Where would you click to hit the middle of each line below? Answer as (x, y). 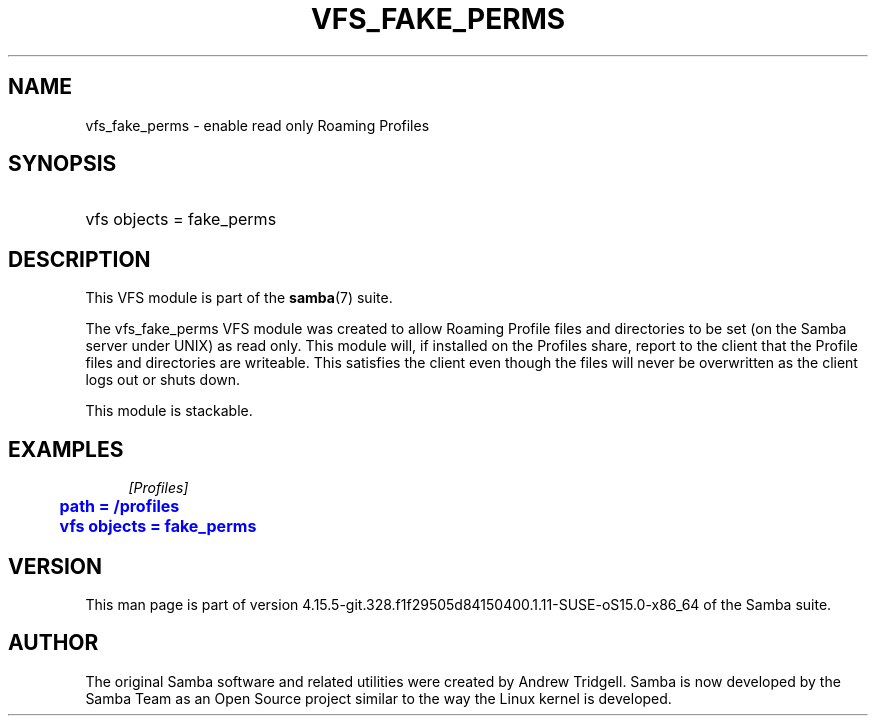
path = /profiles (119, 506)
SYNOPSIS (62, 164)
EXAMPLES (66, 449)
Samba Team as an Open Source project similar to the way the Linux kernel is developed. (378, 698)
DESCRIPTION (79, 259)
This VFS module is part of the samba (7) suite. (239, 298)
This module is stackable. (169, 411)
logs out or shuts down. (163, 380)
